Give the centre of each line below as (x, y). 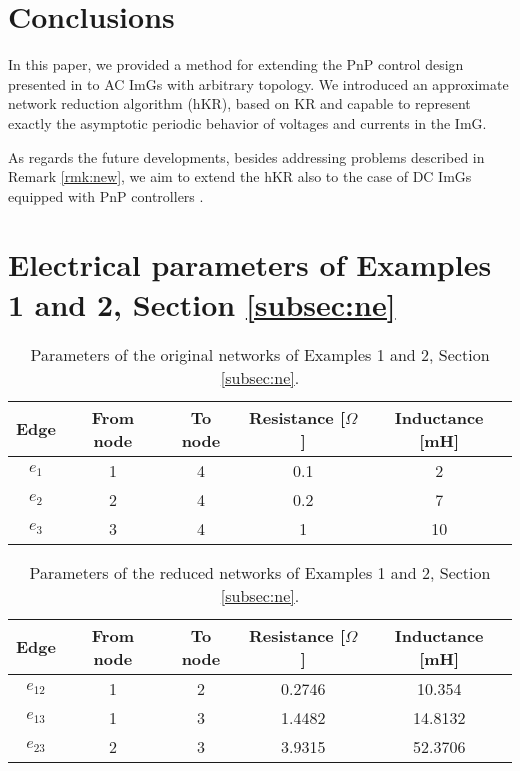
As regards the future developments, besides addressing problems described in (246, 156)
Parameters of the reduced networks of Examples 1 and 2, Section (260, 572)
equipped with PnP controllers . (106, 195)
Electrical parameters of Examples (250, 264)
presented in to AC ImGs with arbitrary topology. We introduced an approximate (258, 83)
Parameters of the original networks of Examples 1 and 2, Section (260, 354)
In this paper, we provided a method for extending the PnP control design (236, 64)
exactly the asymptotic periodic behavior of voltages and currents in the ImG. (247, 122)
